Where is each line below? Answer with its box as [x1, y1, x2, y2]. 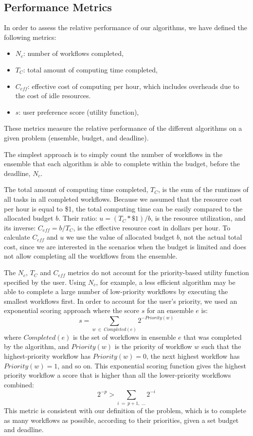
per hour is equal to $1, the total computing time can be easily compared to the [4, 203, 243, 213]
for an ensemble [146, 305, 194, 315]
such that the [201, 341, 241, 351]
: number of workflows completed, [23, 48, 124, 58]
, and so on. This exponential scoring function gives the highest [57, 360, 247, 370]
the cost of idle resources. [15, 90, 91, 101]
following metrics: [4, 32, 56, 42]
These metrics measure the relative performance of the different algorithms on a [4, 123, 242, 133]
